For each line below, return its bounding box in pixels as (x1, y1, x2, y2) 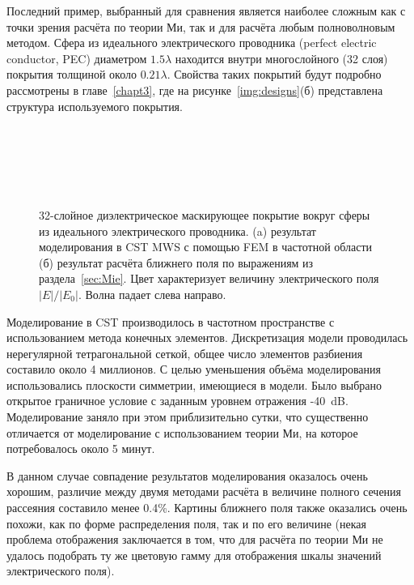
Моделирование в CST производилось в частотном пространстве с (6, 313, 335, 330)
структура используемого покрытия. (6, 97, 183, 114)
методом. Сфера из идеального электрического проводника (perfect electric (6, 34, 377, 51)
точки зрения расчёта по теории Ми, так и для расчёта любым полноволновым (6, 18, 395, 35)
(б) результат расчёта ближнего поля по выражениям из (39, 254, 314, 271)
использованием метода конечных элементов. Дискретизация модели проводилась (6, 329, 408, 346)
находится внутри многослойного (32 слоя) (175, 49, 388, 66)
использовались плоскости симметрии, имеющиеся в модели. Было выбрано (6, 376, 382, 393)
